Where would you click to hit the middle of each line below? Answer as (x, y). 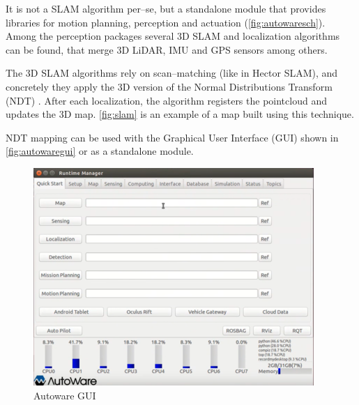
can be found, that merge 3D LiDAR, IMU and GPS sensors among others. (167, 49)
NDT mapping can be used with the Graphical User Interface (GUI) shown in (172, 137)
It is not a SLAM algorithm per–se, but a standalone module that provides (166, 8)
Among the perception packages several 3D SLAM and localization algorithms (173, 36)
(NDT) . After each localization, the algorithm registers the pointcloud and (166, 100)
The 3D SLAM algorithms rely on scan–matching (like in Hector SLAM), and (172, 73)
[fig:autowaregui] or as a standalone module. (100, 151)
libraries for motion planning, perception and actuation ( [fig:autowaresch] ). (166, 22)
